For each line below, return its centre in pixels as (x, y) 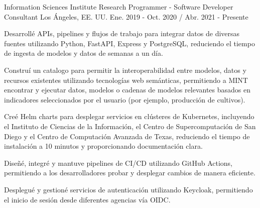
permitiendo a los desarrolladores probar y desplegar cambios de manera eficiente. (130, 173)
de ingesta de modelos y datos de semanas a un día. (84, 53)
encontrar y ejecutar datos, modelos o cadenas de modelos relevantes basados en (127, 90)
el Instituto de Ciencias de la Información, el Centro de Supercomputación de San (130, 126)
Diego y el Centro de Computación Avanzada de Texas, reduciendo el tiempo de (127, 136)
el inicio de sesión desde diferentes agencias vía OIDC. (87, 199)
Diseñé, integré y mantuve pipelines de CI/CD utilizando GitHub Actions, (118, 163)
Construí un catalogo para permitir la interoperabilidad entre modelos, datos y (125, 70)
